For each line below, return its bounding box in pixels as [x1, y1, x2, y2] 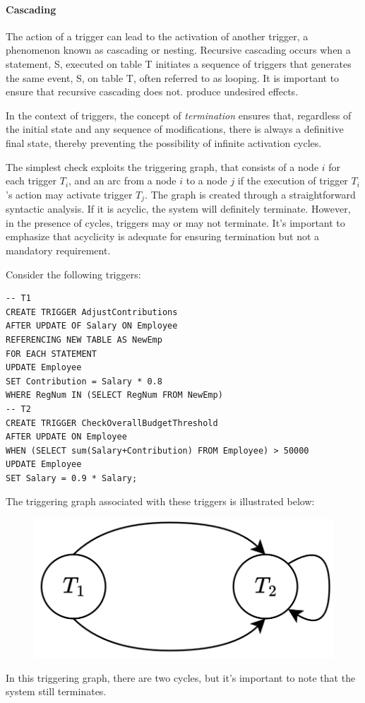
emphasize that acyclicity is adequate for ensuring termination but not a [6, 229, 320, 244]
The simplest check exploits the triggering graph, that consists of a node [6, 159, 319, 174]
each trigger [6, 173, 57, 188]
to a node [186, 173, 227, 188]
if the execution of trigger [237, 173, 348, 188]
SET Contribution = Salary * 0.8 [6, 376, 162, 386]
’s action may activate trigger [6, 187, 133, 201]
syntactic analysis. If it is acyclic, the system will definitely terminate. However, [6, 201, 351, 216]
